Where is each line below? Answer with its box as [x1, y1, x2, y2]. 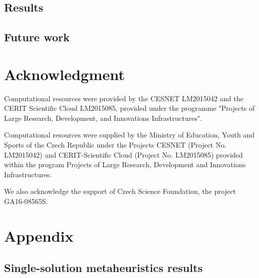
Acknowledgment [4, 63, 125, 84]
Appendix [4, 225, 74, 246]
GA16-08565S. [4, 196, 48, 206]
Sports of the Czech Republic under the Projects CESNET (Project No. [4, 140, 227, 150]
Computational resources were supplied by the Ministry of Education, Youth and [4, 129, 255, 140]
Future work [4, 29, 70, 45]
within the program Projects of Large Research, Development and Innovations [4, 159, 246, 170]
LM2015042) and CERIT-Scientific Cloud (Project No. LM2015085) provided [4, 149, 243, 160]
